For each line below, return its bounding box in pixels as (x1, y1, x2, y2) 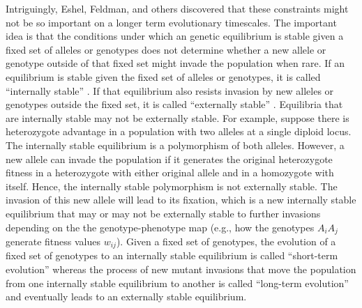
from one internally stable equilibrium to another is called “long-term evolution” (6, 275, 349, 290)
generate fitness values (6, 233, 100, 248)
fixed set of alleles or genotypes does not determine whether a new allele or (6, 42, 326, 56)
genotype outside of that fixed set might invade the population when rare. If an (6, 56, 345, 70)
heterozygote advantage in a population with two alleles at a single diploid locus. (6, 124, 352, 139)
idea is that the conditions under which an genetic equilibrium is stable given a (6, 29, 344, 43)
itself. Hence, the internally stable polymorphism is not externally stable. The (6, 178, 338, 193)
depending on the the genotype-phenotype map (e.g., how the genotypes (6, 220, 315, 234)
